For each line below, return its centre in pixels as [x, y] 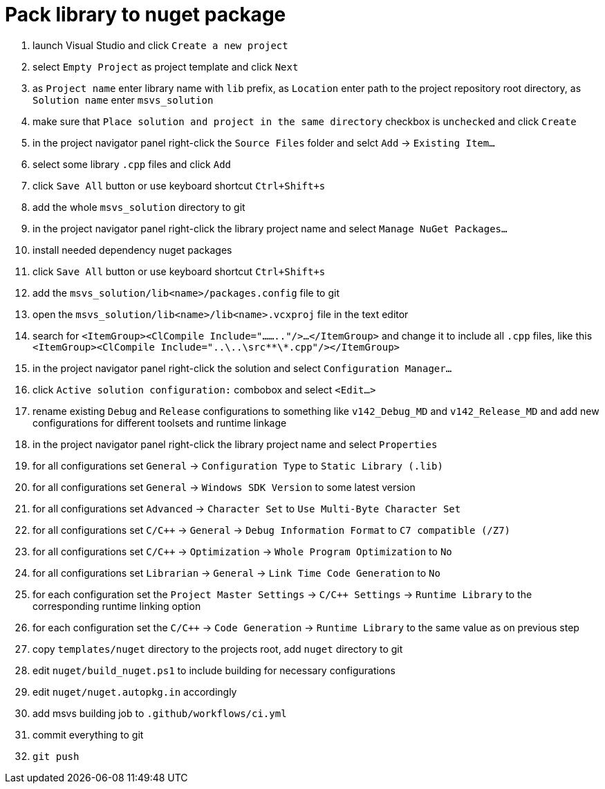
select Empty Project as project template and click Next [166, 66]
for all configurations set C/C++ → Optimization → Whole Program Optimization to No [242, 551]
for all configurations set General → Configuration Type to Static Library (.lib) [238, 465]
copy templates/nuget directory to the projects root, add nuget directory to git [218, 649]
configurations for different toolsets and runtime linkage [160, 423]
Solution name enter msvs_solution [123, 100]
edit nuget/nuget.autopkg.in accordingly [135, 691]
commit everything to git [88, 734]
